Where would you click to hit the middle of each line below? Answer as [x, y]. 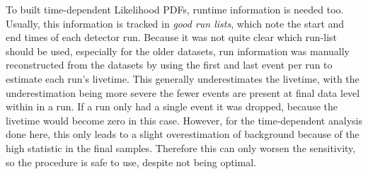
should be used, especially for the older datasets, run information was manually [178, 51]
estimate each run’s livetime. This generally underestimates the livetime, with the [183, 78]
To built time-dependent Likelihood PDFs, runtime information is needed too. [175, 9]
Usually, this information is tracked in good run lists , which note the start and [175, 23]
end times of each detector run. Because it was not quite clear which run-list [172, 37]
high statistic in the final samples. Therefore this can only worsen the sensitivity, [181, 147]
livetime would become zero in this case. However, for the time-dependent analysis [184, 120]
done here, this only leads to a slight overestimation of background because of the [183, 134]
